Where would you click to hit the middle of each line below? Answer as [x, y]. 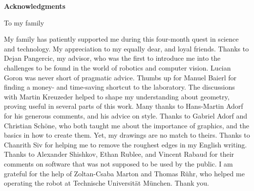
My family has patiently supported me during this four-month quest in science [121, 39]
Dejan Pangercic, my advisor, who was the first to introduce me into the [112, 58]
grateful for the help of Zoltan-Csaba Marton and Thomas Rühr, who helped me [124, 173]
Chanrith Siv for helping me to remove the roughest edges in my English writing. [126, 144]
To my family [24, 22]
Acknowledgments [35, 6]
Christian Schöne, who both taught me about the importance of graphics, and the [127, 125]
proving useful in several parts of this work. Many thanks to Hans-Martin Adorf [124, 106]
